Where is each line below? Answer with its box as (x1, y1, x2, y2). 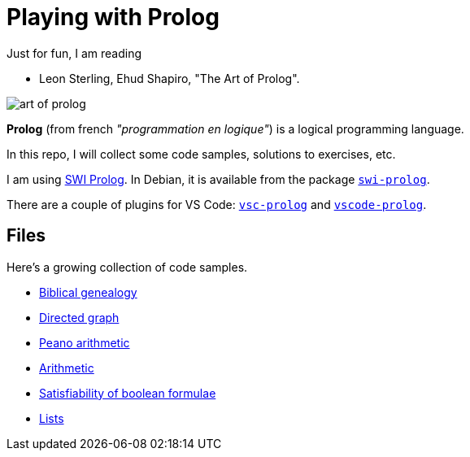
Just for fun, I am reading (7, 46, 142, 60)
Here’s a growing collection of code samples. (7, 259, 248, 274)
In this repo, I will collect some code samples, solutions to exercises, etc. (7, 146, 396, 161)
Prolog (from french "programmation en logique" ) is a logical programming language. (7, 121, 464, 136)
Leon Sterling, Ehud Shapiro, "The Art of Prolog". (39, 71, 300, 85)
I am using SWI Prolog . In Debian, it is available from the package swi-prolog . (7, 172, 430, 186)
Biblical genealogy (39, 285, 137, 299)
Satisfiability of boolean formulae (39, 385, 216, 400)
